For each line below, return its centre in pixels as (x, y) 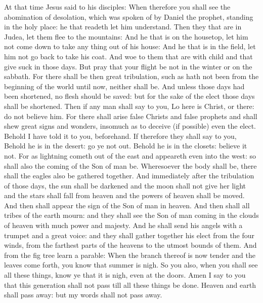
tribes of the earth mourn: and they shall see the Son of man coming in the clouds (131, 215)
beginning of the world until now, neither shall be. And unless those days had (124, 86)
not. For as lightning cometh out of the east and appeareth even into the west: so (130, 155)
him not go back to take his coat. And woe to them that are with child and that (128, 56)
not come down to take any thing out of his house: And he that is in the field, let (130, 46)
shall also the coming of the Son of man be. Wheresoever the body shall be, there (130, 165)
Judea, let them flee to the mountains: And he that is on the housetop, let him (126, 36)
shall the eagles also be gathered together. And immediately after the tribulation (129, 176)
